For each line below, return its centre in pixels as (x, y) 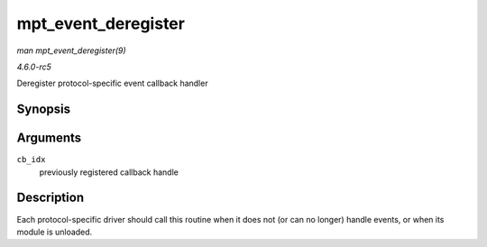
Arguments (49, 138)
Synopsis (44, 110)
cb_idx (31, 160)
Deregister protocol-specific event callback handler (112, 83)
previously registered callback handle (109, 172)
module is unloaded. (55, 232)
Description (51, 198)
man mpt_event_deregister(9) (71, 50)
